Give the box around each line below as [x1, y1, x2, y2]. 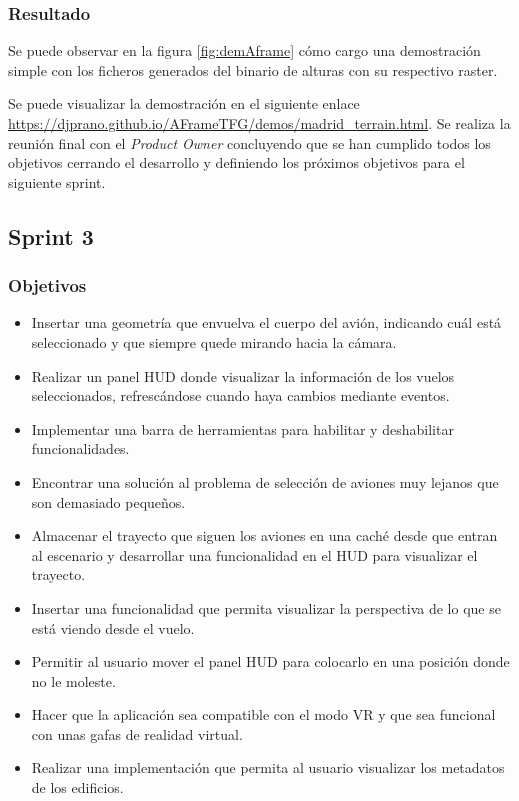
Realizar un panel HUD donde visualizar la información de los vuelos [31, 365, 455, 386]
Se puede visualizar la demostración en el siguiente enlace [8, 93, 360, 114]
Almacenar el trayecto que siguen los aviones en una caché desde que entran [31, 525, 498, 546]
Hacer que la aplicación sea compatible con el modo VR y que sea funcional [31, 704, 496, 725]
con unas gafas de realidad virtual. [31, 723, 243, 744]
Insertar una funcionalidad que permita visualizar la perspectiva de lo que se [31, 597, 501, 618]
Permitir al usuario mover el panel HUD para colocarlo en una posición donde [31, 651, 510, 672]
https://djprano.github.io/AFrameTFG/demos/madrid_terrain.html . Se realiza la [8, 113, 511, 133]
